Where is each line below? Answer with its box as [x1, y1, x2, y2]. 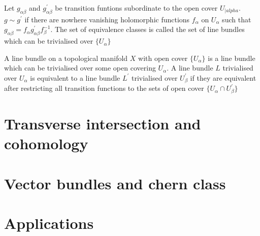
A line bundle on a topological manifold [4, 52, 128, 63]
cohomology [4, 133, 88, 154]
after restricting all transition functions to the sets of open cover [4, 83, 204, 93]
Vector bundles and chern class [4, 173, 226, 193]
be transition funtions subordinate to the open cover [55, 3, 218, 13]
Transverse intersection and [4, 113, 201, 134]
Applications [4, 213, 94, 233]
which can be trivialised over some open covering [4, 62, 156, 73]
